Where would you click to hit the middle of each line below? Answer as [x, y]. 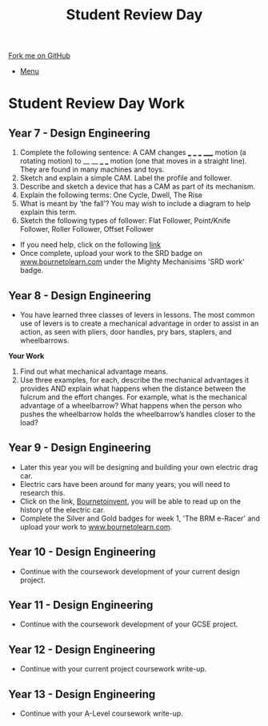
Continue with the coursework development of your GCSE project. [129, 624]
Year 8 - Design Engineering [80, 296]
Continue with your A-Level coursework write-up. [102, 714]
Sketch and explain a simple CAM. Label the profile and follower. [126, 178]
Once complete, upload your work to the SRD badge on [111, 253]
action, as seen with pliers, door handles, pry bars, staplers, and [126, 332]
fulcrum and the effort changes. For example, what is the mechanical [133, 397]
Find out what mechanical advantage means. [94, 371]
